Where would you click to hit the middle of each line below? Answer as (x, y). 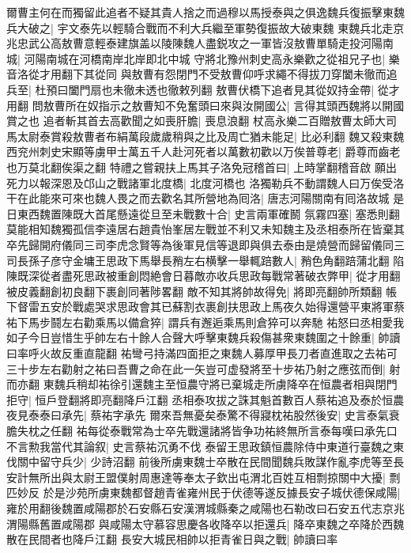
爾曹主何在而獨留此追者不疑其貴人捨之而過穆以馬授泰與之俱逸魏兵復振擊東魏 (205, 12)
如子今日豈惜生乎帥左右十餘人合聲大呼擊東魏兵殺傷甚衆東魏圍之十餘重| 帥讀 (204, 337)
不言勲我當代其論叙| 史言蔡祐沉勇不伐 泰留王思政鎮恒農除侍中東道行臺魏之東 (205, 446)
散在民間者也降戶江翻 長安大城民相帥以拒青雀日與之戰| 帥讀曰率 (172, 539)
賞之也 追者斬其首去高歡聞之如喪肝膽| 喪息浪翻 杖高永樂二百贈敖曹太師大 (196, 121)
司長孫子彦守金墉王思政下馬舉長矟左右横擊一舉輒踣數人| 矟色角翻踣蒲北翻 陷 (205, 260)
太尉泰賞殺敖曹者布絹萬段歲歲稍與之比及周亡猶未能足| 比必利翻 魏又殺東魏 (211, 136)
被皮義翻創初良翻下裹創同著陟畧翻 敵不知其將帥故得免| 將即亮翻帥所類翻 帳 (202, 291)
